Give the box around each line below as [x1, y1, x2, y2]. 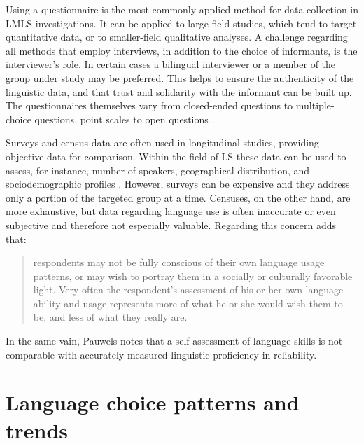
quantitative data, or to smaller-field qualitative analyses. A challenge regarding [6, 29, 348, 44]
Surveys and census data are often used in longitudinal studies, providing [6, 135, 319, 150]
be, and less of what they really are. [33, 310, 188, 324]
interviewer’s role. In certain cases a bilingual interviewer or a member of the [6, 57, 336, 71]
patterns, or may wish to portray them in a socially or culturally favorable [33, 268, 353, 283]
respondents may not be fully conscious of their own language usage [33, 255, 325, 270]
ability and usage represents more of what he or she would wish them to [33, 296, 343, 310]
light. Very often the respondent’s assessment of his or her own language [33, 282, 344, 297]
